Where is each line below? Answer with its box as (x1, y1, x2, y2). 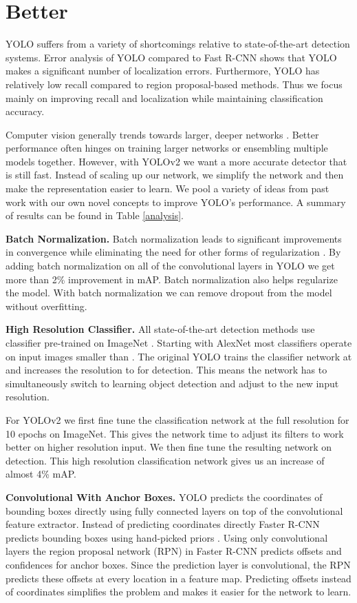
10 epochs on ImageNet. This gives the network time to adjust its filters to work (6, 426, 344, 440)
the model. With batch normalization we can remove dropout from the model (6, 285, 332, 300)
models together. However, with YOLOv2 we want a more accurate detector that (6, 154, 347, 168)
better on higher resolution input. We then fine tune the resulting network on (6, 440, 332, 454)
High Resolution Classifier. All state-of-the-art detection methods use (6, 322, 315, 336)
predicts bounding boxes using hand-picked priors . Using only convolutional (6, 530, 328, 544)
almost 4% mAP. (6, 467, 76, 481)
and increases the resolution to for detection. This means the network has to (6, 362, 327, 377)
